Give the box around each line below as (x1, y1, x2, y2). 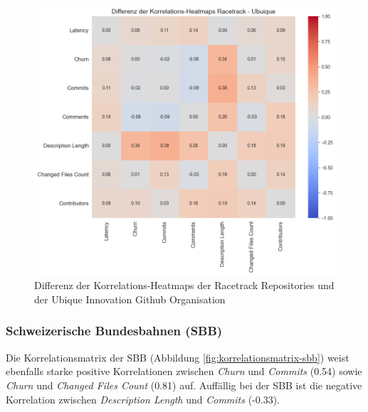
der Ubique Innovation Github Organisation (34, 291, 226, 306)
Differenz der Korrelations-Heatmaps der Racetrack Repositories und (34, 278, 335, 293)
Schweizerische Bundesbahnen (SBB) (6, 322, 223, 340)
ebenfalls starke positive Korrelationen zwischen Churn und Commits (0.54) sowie (6, 364, 362, 379)
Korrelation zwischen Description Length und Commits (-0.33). (6, 391, 280, 406)
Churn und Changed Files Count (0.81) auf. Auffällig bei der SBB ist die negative (6, 377, 362, 392)
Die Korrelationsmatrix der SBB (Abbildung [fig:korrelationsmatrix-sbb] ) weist (6, 349, 349, 364)
